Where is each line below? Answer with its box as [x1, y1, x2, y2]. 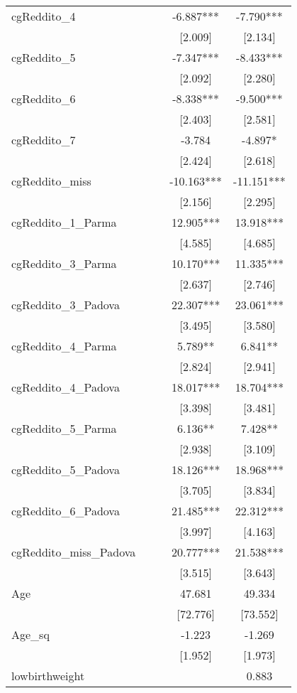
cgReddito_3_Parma [11, 255, 117, 272]
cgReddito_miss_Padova [11, 544, 136, 560]
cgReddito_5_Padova [11, 461, 120, 478]
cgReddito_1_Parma [11, 214, 117, 230]
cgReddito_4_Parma [11, 338, 117, 354]
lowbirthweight [11, 667, 85, 684]
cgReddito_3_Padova [11, 296, 120, 313]
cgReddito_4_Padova [11, 379, 120, 395]
